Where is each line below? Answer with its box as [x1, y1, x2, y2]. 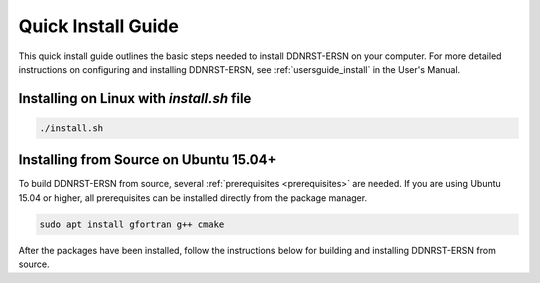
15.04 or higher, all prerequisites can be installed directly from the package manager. [18, 191, 368, 204]
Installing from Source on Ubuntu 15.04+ [18, 151, 277, 169]
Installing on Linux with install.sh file [18, 90, 252, 107]
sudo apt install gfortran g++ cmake [39, 218, 225, 230]
